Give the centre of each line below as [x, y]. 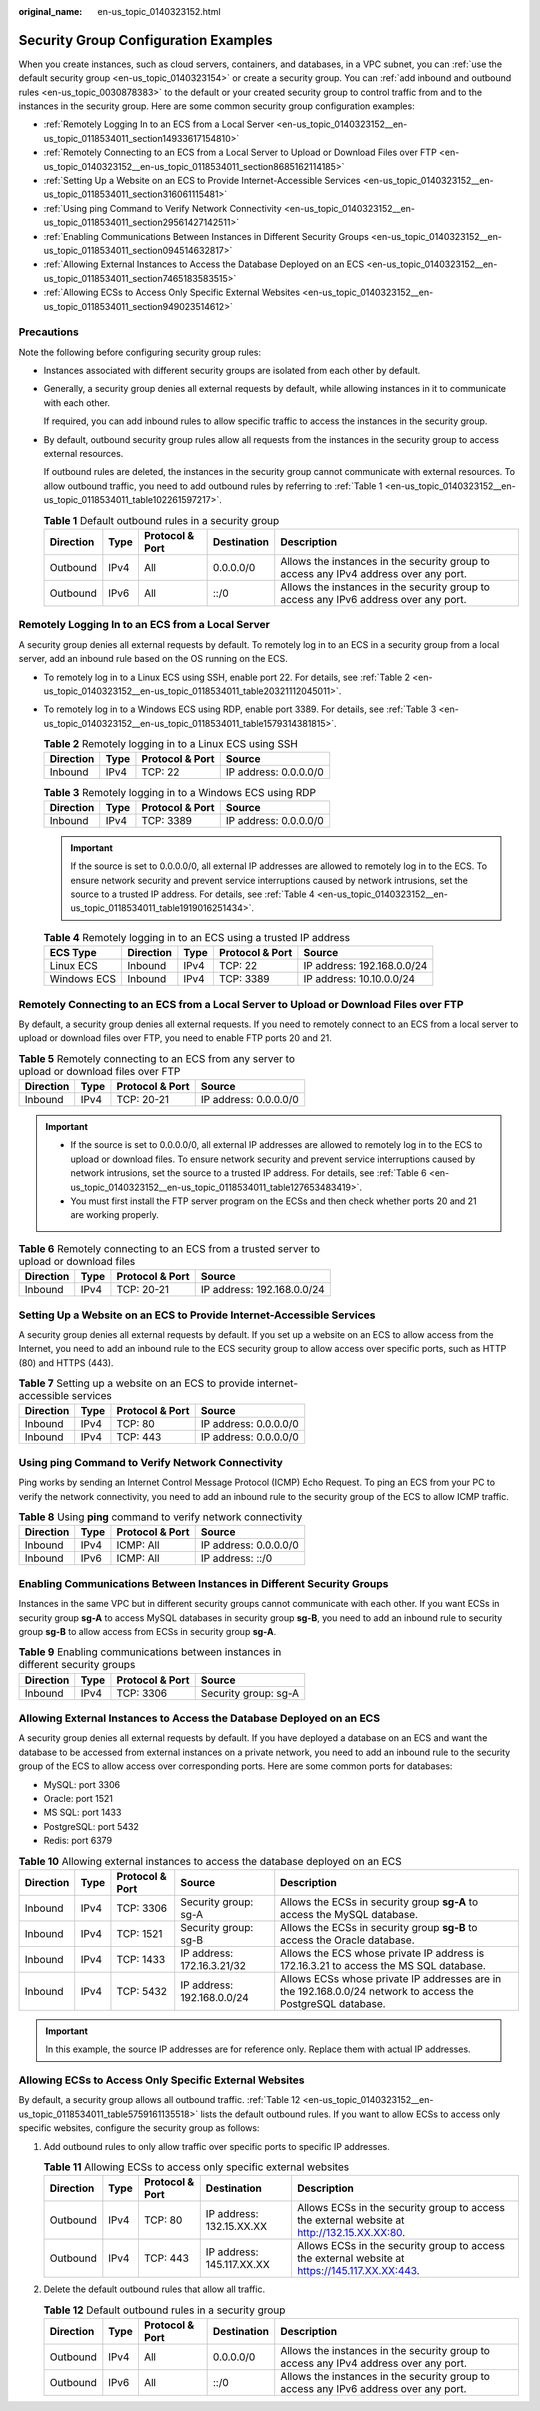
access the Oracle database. [347, 1940]
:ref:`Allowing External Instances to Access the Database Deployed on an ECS [204, 264]
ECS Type [73, 953]
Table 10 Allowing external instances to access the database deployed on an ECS [210, 1861]
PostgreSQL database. [333, 2003]
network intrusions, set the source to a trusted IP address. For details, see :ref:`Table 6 [248, 1173]
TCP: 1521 [139, 1933]
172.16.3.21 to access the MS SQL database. [383, 1965]
